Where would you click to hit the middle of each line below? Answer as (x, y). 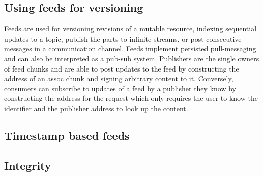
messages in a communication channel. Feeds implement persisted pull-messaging (130, 48)
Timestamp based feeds (67, 135)
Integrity (28, 165)
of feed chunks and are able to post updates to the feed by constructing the (122, 68)
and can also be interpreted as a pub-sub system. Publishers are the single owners (132, 58)
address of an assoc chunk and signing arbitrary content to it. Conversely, (119, 78)
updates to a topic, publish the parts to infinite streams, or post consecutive (123, 38)
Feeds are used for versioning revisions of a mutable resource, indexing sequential (130, 29)
